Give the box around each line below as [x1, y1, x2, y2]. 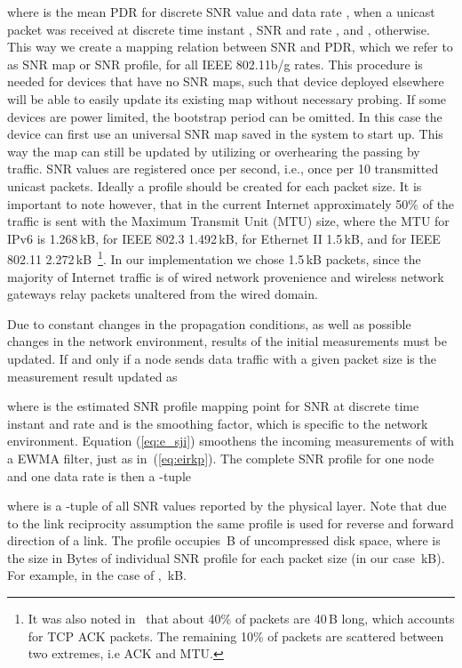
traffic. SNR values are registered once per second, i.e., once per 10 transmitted [7, 159, 439, 178]
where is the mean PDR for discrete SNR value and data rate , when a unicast [7, 3, 435, 20]
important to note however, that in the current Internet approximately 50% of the [7, 194, 455, 213]
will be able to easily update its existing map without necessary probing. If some [7, 89, 447, 108]
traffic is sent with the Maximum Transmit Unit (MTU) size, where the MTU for [7, 212, 450, 230]
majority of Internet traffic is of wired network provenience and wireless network [7, 267, 444, 286]
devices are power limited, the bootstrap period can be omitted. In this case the [7, 107, 442, 125]
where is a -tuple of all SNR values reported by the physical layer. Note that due [7, 496, 447, 515]
